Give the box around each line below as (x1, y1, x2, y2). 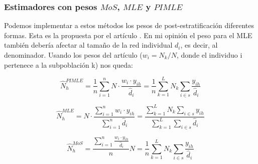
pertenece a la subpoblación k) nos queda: (4, 59, 133, 70)
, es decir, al (180, 40, 218, 50)
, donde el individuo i (177, 50, 242, 60)
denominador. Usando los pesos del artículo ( (4, 50, 143, 60)
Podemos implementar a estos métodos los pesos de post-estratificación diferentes (4, 20, 254, 31)
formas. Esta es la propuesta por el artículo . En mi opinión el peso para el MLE (4, 30, 252, 40)
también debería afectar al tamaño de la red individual (4, 40, 173, 50)
